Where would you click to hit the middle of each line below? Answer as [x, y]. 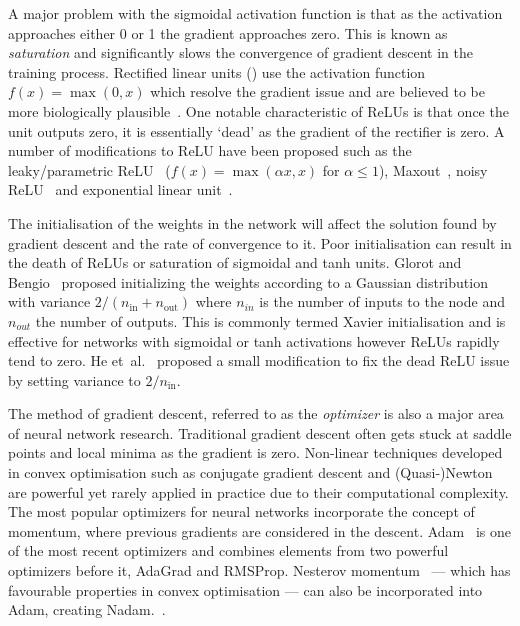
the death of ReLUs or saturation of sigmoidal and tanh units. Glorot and [235, 262]
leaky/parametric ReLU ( [89, 169]
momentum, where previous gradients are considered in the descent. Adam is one [259, 530]
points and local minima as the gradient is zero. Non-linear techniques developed [255, 452]
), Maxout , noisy [433, 169]
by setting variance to [74, 379]
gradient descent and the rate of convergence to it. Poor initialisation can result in [260, 242]
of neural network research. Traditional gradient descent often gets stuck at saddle [260, 432]
